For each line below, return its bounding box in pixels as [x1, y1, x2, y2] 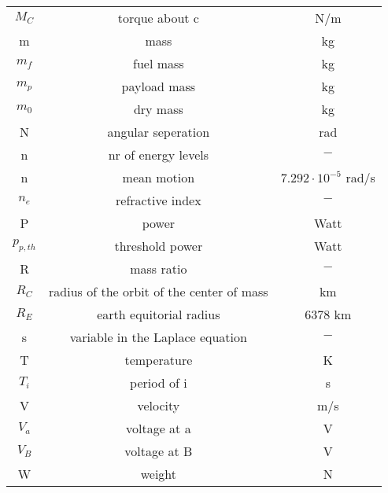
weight [140, 465, 177, 483]
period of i [130, 373, 187, 392]
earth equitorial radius [97, 305, 220, 323]
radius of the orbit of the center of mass [49, 282, 268, 300]
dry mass [133, 100, 183, 118]
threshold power [114, 237, 203, 255]
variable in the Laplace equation [69, 328, 247, 346]
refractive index [116, 191, 201, 209]
